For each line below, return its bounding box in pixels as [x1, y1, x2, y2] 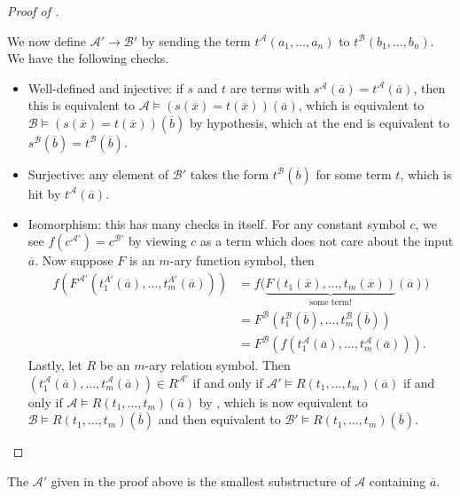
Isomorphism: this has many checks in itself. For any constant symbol [27, 214, 406, 232]
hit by [27, 184, 61, 202]
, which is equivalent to [298, 96, 425, 114]
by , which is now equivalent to [199, 392, 368, 411]
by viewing [128, 232, 187, 250]
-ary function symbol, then [169, 251, 315, 270]
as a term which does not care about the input [200, 232, 454, 250]
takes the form [190, 164, 269, 183]
